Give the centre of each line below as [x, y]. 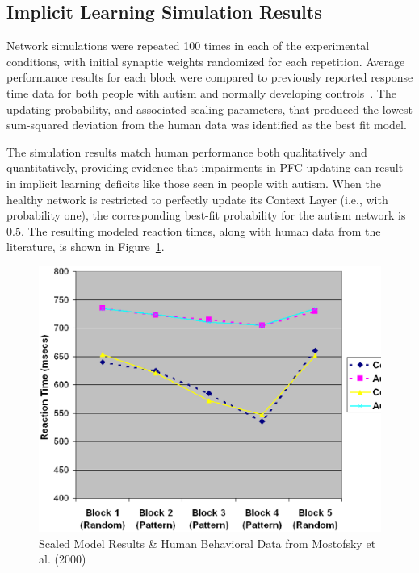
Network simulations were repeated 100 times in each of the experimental [188, 46]
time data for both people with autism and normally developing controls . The [201, 92]
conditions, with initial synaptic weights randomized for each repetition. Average [206, 61]
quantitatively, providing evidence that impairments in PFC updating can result [205, 167]
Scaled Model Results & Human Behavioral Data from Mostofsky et [207, 543]
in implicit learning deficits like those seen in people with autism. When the [194, 183]
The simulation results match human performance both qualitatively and [187, 151]
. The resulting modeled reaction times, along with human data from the [201, 230]
